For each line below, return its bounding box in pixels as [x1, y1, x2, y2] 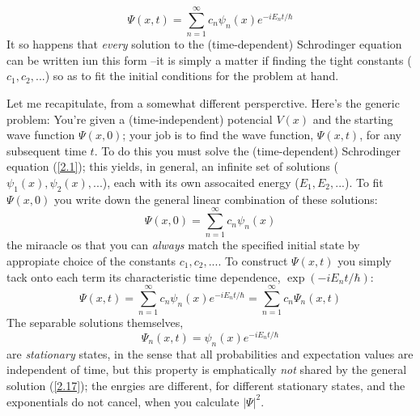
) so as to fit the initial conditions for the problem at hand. [45, 67, 339, 84]
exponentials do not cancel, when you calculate [6, 393, 240, 410]
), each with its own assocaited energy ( [102, 173, 299, 190]
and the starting [312, 110, 393, 127]
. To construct [218, 252, 288, 269]
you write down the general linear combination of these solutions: [53, 190, 378, 207]
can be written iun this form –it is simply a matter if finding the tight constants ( [6, 51, 412, 68]
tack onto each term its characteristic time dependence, [6, 268, 281, 285]
